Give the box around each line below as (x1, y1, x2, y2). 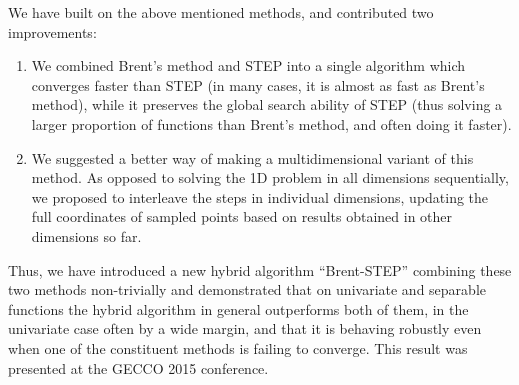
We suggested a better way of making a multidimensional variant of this (31, 147, 474, 168)
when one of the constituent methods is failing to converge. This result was (8, 337, 468, 358)
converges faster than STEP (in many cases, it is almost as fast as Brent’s (31, 74, 485, 95)
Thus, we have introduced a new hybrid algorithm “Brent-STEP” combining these (8, 259, 512, 280)
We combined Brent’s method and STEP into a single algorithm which (31, 55, 466, 76)
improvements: (8, 21, 97, 42)
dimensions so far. (31, 225, 142, 246)
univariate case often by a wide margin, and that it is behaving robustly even (8, 318, 482, 339)
